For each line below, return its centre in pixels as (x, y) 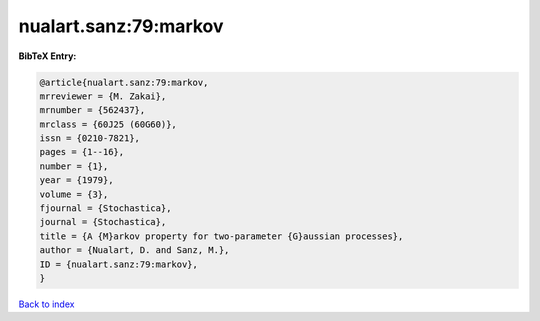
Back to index (46, 304)
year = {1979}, (76, 180)
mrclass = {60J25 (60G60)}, (108, 124)
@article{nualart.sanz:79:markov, (124, 82)
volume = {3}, (74, 194)
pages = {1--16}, (82, 152)
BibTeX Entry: (47, 56)
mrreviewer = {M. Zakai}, (103, 96)
